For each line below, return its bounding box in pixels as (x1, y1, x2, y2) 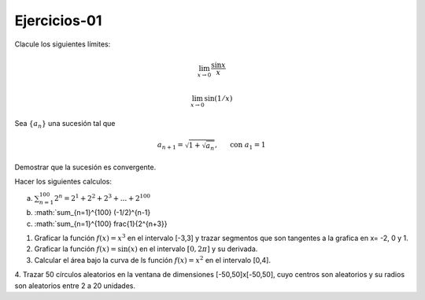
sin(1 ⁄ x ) (204, 94, 233, 102)
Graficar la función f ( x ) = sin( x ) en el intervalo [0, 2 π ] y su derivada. (34, 244, 258, 254)
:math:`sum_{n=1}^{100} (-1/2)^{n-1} (34, 208, 151, 217)
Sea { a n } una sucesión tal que (14, 118, 116, 130)
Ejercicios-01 (14, 12, 102, 29)
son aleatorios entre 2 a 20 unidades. (14, 280, 136, 291)
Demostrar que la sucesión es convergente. (14, 162, 157, 172)
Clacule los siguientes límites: (14, 39, 111, 49)
